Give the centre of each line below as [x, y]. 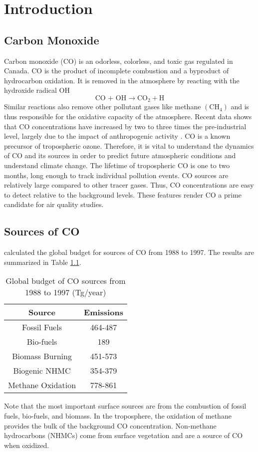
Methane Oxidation [42, 385]
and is [240, 107]
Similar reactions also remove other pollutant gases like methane [103, 107]
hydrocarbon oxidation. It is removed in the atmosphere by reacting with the [122, 80]
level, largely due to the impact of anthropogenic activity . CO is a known [117, 136]
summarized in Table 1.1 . [43, 262]
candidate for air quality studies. [54, 204]
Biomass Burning [42, 356]
